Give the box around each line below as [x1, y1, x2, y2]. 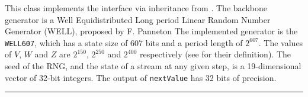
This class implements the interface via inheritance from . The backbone [5, 2, 267, 14]
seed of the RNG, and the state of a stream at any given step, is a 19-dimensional [5, 60, 301, 72]
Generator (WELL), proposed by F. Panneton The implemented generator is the [5, 25, 298, 37]
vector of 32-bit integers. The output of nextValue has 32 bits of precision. [5, 71, 277, 83]
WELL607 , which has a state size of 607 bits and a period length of [5, 36, 243, 48]
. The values [258, 36, 303, 48]
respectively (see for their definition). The [139, 48, 291, 60]
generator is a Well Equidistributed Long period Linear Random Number [5, 13, 271, 25]
